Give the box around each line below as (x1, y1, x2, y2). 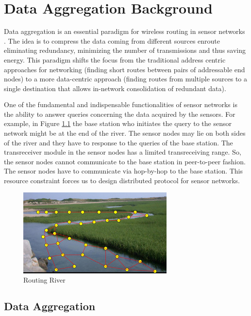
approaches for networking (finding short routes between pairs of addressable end (4, 64, 245, 74)
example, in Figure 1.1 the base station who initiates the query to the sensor (4, 118, 232, 128)
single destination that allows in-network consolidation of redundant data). (4, 83, 226, 93)
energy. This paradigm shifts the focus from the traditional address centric (4, 54, 226, 64)
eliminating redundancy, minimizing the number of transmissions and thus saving (4, 45, 246, 55)
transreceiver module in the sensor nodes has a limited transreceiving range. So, (4, 147, 241, 157)
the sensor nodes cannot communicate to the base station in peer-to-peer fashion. (4, 156, 246, 166)
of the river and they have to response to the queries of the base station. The (4, 137, 233, 147)
